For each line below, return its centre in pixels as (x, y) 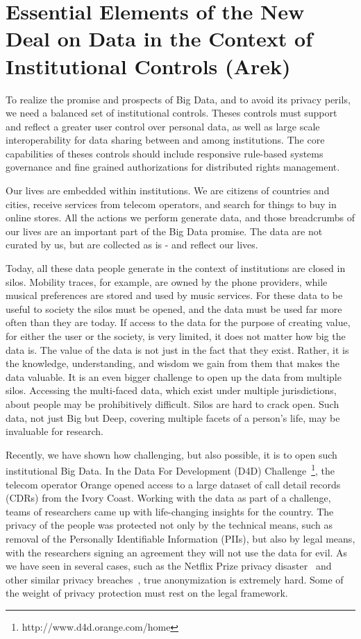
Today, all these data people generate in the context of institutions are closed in (176, 268)
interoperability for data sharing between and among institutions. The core (165, 140)
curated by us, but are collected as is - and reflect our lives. (132, 245)
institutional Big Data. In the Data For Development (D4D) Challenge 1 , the (170, 469)
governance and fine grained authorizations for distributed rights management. (173, 167)
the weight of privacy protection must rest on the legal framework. (147, 593)
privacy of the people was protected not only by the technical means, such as (169, 525)
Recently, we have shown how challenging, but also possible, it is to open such (171, 454)
